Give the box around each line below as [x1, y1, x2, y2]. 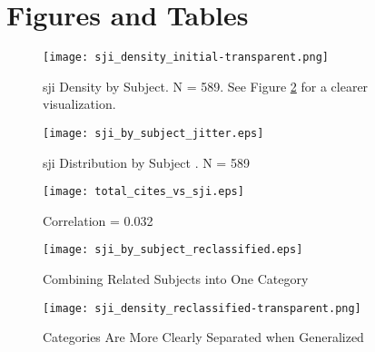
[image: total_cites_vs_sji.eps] [43, 185, 244, 199]
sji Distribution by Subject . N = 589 [43, 152, 250, 171]
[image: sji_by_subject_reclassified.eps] [43, 243, 303, 257]
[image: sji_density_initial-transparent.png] [43, 51, 329, 64]
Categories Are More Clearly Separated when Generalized [43, 328, 364, 347]
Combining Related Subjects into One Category [43, 269, 309, 288]
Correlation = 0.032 [43, 210, 153, 230]
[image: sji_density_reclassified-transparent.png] [43, 301, 361, 315]
